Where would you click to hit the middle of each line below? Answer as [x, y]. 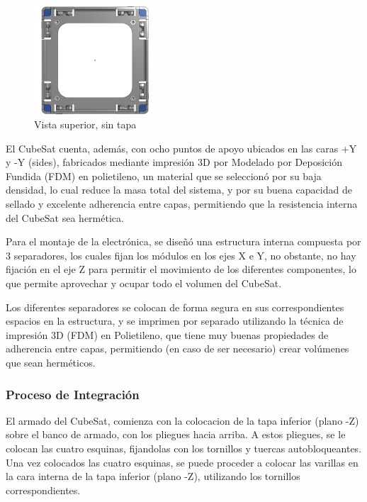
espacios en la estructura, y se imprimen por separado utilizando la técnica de [175, 321]
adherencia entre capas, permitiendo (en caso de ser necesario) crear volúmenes [177, 348]
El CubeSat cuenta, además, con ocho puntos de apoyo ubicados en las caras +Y [181, 148]
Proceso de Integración [73, 394]
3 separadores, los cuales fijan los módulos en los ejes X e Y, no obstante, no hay [181, 255]
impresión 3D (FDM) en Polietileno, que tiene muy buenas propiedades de [167, 334]
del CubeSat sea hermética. [65, 217]
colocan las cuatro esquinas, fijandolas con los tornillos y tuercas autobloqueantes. [184, 448]
